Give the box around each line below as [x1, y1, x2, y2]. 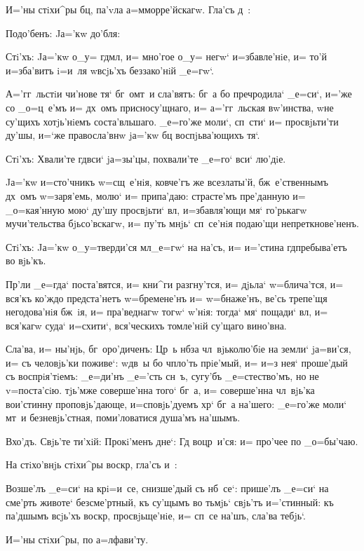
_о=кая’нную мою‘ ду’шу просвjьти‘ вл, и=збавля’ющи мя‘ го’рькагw [6, 202, 307, 217]
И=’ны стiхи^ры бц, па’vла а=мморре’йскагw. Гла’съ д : [6, 2, 251, 16]
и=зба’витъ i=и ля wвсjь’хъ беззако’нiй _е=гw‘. [6, 62, 214, 77]
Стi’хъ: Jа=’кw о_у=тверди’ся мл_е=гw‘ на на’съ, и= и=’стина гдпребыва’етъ [6, 239, 347, 254]
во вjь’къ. [6, 253, 46, 268]
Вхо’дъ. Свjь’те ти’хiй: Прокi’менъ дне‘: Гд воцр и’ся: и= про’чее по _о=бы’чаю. [6, 433, 358, 448]
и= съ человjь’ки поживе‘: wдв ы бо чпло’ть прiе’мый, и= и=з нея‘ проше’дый [6, 355, 348, 369]
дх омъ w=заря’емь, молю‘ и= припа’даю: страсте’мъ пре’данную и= [6, 188, 306, 203]
